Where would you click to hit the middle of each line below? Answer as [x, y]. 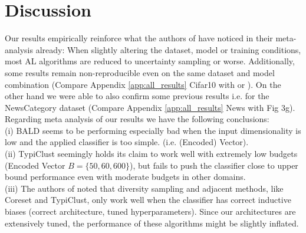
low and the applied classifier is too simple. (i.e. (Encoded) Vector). [127, 142]
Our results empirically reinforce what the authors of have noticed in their [139, 38]
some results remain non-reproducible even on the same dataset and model [140, 72]
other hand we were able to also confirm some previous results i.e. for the [137, 96]
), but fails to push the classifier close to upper [214, 165]
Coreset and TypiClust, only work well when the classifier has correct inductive [148, 200]
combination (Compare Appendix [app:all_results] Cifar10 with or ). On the [143, 84]
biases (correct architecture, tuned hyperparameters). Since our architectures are [150, 211]
